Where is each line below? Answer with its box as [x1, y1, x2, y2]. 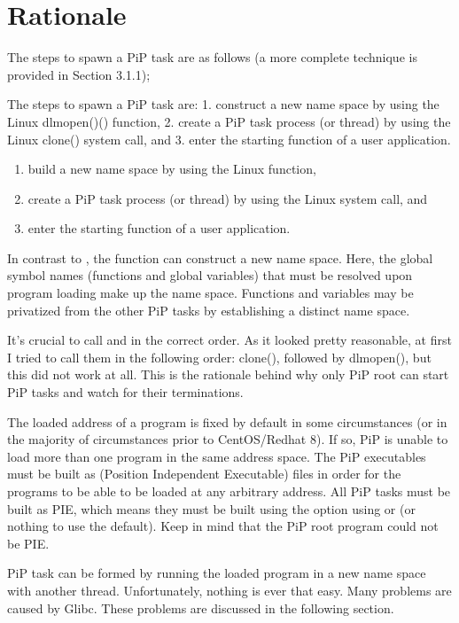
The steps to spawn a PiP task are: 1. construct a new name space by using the [7, 95, 440, 113]
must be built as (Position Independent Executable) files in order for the [7, 464, 401, 483]
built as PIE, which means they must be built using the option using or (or [7, 499, 416, 518]
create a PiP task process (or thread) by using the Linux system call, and [27, 189, 428, 207]
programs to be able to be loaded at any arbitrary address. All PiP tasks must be [7, 482, 451, 500]
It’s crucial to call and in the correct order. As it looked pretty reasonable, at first [7, 331, 452, 349]
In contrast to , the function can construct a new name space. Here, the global [7, 248, 433, 267]
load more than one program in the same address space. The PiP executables [7, 447, 426, 465]
